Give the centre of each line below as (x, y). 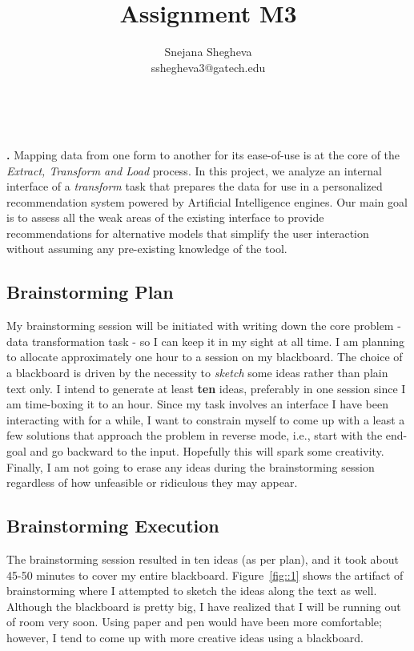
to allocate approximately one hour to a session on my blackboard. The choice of (205, 357)
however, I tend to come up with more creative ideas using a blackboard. (185, 637)
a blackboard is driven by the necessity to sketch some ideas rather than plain (197, 373)
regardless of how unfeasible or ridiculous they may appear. (152, 482)
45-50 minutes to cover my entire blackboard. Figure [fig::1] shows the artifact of (205, 575)
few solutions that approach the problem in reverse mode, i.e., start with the (195, 435)
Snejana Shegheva (208, 52)
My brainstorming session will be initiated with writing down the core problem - (204, 325)
